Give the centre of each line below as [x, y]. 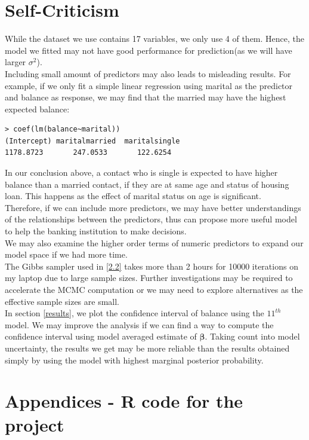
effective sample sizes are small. [62, 301]
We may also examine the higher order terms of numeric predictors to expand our [154, 242]
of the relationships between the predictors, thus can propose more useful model [151, 219]
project [35, 424]
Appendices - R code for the [124, 401]
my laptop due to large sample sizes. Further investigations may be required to [149, 278]
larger [16, 62]
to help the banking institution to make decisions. [96, 231]
